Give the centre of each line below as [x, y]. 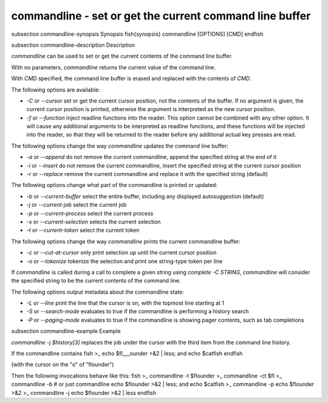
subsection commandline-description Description [73, 45]
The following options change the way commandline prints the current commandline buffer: [126, 241]
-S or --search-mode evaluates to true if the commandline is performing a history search [138, 311]
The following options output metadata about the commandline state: [98, 292]
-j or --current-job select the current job [77, 205]
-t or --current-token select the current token [83, 230]
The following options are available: [56, 90]
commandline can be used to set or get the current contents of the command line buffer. [122, 56]
